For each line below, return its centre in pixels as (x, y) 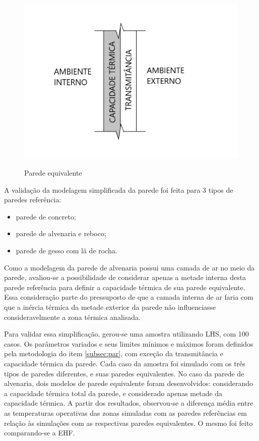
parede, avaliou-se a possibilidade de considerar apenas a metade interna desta (125, 277)
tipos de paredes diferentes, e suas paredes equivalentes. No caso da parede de (124, 373)
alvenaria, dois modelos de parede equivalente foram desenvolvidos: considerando (129, 383)
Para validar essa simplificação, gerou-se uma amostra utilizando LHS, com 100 (126, 334)
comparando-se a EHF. (40, 433)
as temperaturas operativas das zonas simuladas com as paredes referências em (125, 412)
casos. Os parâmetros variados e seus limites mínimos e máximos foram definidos (129, 343)
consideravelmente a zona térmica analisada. (72, 317)
